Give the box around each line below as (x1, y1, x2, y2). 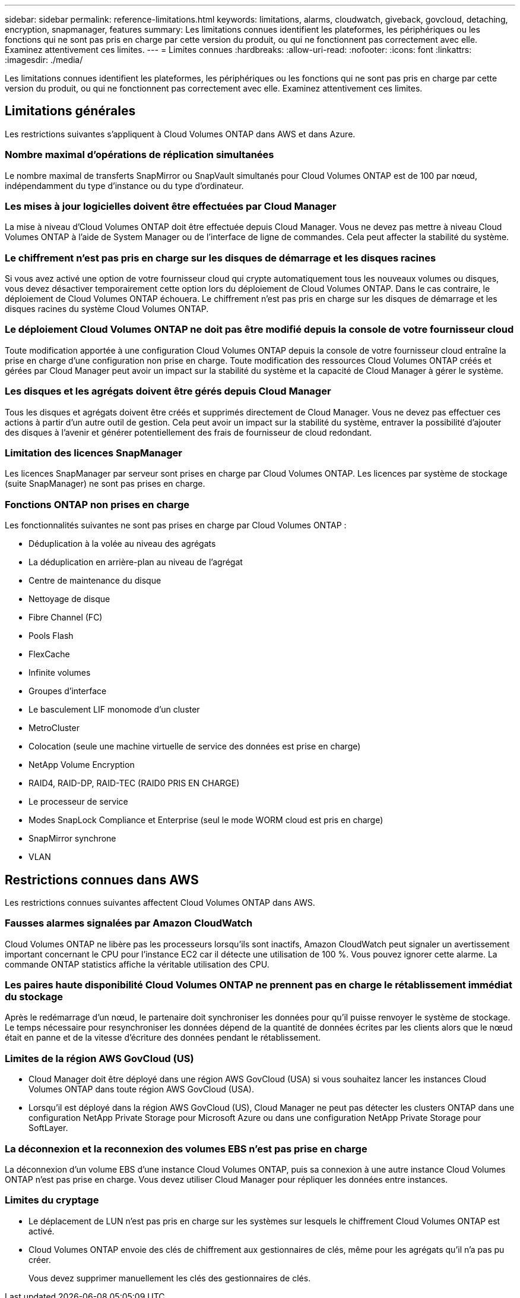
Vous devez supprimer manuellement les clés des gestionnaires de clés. (28, 1272, 311, 1283)
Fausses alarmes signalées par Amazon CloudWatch (5, 917, 253, 930)
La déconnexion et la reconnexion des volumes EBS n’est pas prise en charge (5, 1142, 367, 1155)
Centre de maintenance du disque (28, 575, 161, 586)
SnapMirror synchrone (28, 833, 116, 844)
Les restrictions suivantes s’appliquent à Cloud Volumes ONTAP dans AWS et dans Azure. (5, 128, 356, 139)
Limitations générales (5, 103, 136, 119)
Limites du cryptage (5, 1194, 99, 1206)
